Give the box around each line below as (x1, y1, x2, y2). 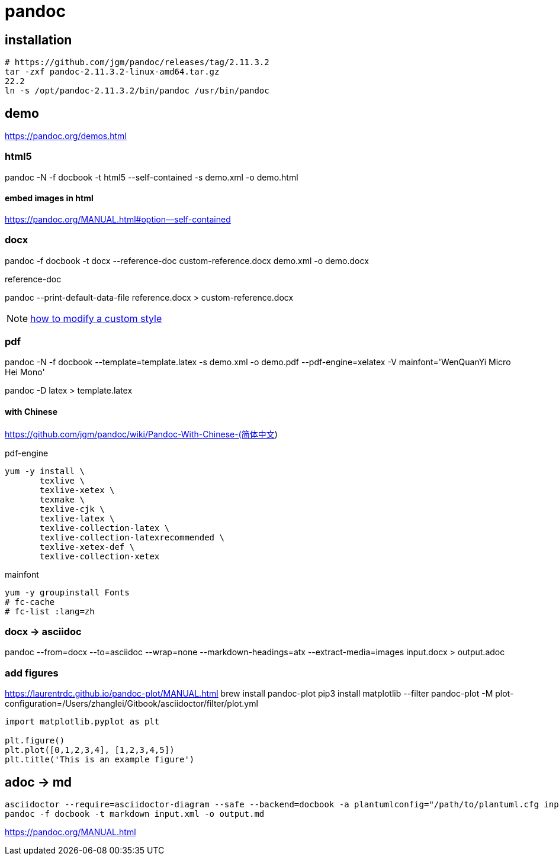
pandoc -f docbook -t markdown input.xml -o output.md (5, 809, 265, 819)
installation (5, 32, 72, 47)
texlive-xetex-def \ (40, 542, 135, 552)
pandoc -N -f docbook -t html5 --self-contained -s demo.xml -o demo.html (5, 172, 298, 182)
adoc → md (5, 774, 72, 790)
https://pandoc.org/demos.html (5, 131, 127, 141)
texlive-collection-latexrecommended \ (40, 532, 224, 542)
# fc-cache (5, 597, 55, 607)
